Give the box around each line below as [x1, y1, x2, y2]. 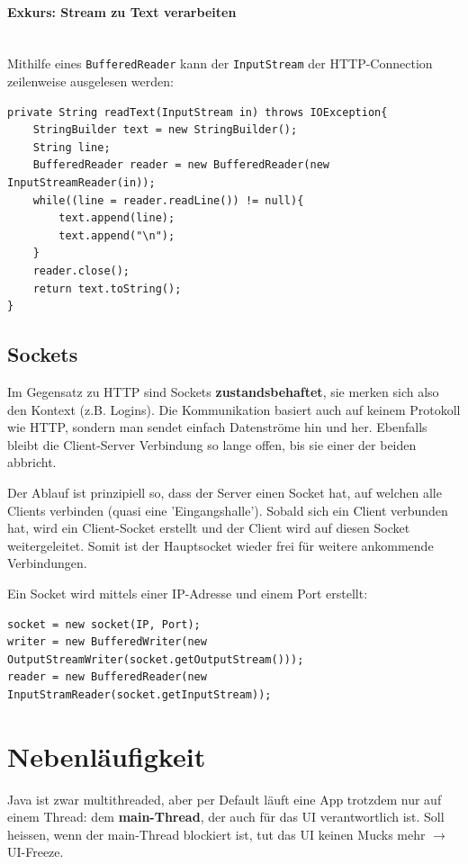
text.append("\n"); [58, 229, 175, 242]
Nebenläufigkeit [7, 737, 206, 774]
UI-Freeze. [7, 842, 64, 861]
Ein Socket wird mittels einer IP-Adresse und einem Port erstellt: [7, 583, 368, 602]
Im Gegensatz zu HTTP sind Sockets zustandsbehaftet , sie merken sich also [7, 382, 439, 400]
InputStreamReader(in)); [7, 176, 156, 190]
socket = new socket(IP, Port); [7, 617, 201, 631]
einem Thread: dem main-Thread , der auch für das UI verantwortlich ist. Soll [7, 807, 445, 826]
